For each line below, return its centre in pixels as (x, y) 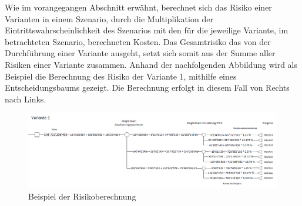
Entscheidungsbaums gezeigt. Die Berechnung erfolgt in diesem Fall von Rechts (147, 87)
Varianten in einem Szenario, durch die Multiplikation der (109, 18)
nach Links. (26, 99)
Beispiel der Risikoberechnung (82, 196)
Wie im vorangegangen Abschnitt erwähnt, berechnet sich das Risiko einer (138, 7)
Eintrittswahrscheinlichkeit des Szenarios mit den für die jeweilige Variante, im (147, 30)
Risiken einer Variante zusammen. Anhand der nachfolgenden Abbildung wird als (151, 64)
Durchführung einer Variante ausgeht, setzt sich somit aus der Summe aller (140, 53)
